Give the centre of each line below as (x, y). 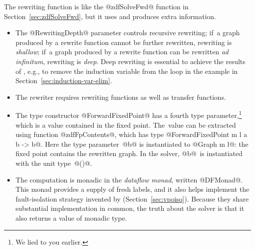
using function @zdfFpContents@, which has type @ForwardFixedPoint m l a (131, 134)
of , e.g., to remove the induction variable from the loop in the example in (127, 71)
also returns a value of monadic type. (71, 217)
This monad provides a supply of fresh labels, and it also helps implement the (132, 189)
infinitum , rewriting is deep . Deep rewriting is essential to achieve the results (130, 61)
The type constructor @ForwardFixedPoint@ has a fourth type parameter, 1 (128, 114)
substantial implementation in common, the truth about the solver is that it (130, 208)
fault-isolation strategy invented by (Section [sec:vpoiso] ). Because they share (132, 198)
